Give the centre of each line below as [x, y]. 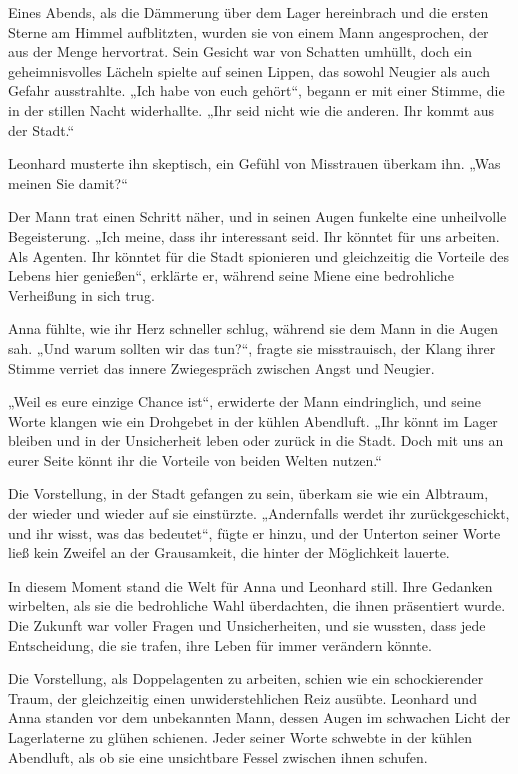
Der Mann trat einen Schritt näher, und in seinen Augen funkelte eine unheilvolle [257, 216]
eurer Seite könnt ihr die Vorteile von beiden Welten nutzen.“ [195, 459]
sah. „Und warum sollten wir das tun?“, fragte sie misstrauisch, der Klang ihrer [252, 347]
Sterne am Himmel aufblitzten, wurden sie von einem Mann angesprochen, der [248, 31]
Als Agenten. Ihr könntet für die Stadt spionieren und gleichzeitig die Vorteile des [258, 255]
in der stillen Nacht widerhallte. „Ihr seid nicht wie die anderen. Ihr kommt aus [251, 109]
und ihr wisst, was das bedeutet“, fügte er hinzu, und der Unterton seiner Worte [254, 532]
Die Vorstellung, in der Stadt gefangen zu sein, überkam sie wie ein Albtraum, [248, 493]
